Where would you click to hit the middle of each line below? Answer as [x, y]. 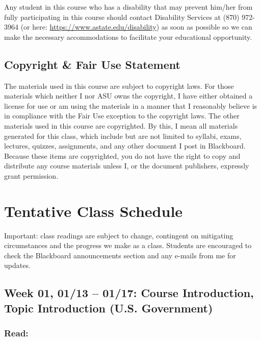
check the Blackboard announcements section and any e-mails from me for [120, 255]
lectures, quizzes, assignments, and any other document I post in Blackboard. [125, 146]
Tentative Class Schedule [94, 211]
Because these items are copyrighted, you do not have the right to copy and [122, 155]
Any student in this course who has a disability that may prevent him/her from [128, 7]
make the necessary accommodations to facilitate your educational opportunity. [128, 36]
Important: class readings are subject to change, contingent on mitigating [119, 235]
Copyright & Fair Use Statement [92, 64]
